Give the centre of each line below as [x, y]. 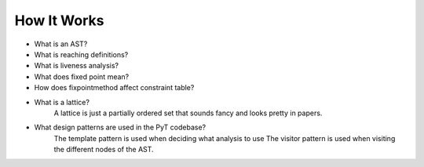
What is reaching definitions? [81, 54]
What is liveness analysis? [77, 66]
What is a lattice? [62, 102]
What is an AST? [61, 44]
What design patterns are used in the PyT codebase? [120, 127]
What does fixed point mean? [82, 76]
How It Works [59, 20]
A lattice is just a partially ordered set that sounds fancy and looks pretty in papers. [188, 113]
